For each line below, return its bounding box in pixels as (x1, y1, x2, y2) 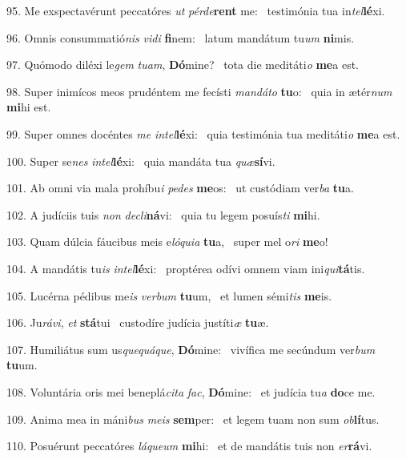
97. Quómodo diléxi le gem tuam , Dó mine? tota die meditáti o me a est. (6, 56, 359, 73)
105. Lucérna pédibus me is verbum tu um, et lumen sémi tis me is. (6, 287, 332, 304)
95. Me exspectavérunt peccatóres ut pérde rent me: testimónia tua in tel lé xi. (6, 2, 385, 18)
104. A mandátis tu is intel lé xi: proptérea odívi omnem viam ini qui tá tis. (6, 260, 365, 276)
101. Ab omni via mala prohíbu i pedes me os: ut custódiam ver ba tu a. (6, 179, 354, 196)
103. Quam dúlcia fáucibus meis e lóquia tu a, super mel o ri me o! (6, 233, 328, 250)
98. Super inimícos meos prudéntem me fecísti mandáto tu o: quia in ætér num (6, 83, 392, 99)
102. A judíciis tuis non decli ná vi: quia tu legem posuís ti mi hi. (6, 206, 320, 223)
